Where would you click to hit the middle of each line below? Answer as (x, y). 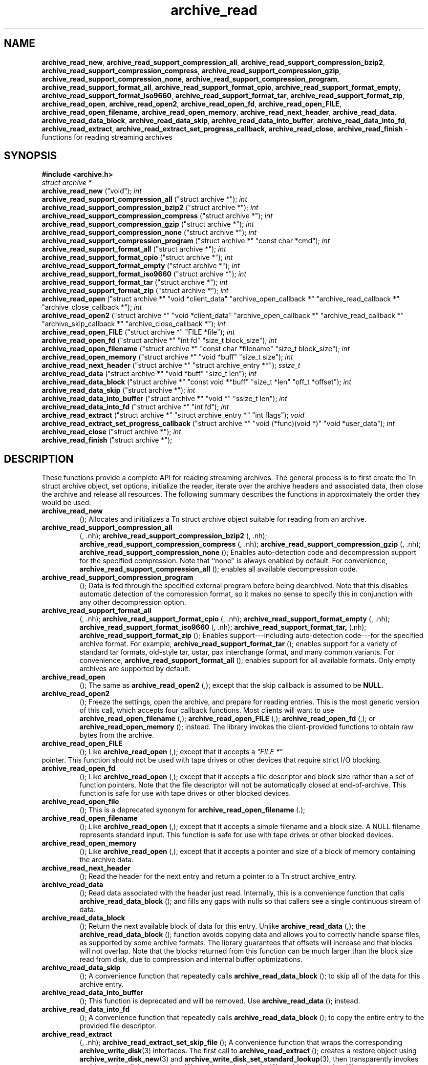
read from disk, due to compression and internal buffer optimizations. (191, 959)
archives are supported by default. (135, 669)
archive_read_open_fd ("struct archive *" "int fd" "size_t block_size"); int (159, 341)
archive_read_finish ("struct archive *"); (107, 440)
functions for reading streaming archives (107, 137)
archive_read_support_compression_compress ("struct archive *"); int (157, 216)
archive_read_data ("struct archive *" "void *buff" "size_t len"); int (149, 374)
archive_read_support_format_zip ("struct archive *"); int (135, 291)
